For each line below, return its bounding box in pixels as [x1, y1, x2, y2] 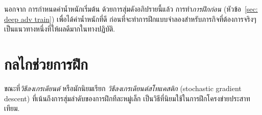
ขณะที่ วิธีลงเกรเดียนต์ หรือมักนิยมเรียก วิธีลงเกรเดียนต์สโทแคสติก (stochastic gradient [4, 82, 242, 93]
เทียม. [4, 103, 20, 113]
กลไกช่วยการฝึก [4, 53, 88, 74]
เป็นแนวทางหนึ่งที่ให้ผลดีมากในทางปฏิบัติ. [4, 23, 115, 34]
